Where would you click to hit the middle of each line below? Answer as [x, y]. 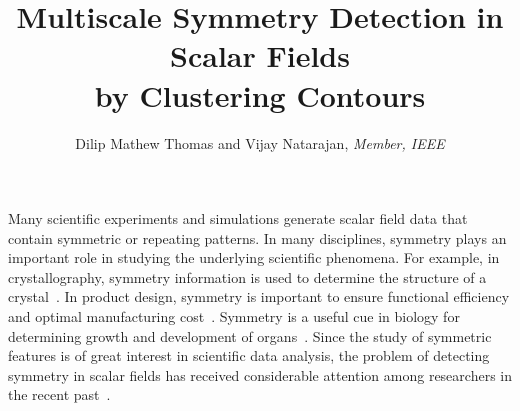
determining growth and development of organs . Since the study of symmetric [250, 335]
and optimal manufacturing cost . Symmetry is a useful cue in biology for [234, 316]
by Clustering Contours [260, 94]
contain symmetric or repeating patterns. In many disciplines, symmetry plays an [257, 237]
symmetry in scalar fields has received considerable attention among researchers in [260, 374]
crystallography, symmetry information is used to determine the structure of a [247, 276]
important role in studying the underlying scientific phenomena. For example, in [254, 257]
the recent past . [59, 394]
